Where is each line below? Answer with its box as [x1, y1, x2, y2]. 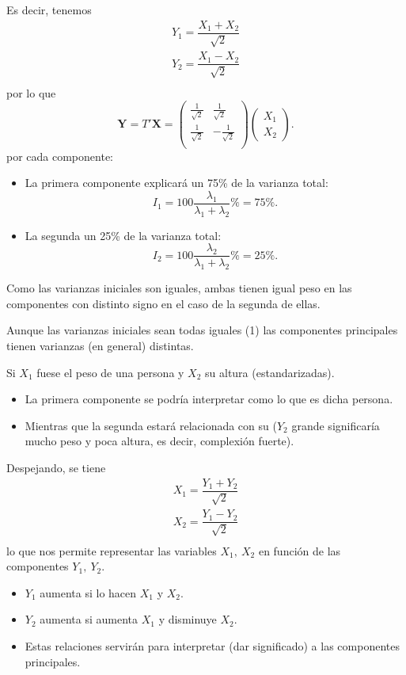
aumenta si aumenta [40, 611, 138, 627]
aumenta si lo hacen [40, 584, 137, 601]
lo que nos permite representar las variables [6, 542, 217, 559]
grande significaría [291, 417, 380, 433]
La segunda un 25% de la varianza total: [25, 227, 222, 243]
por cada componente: [6, 147, 113, 164]
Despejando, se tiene [6, 460, 106, 476]
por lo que [6, 84, 56, 101]
